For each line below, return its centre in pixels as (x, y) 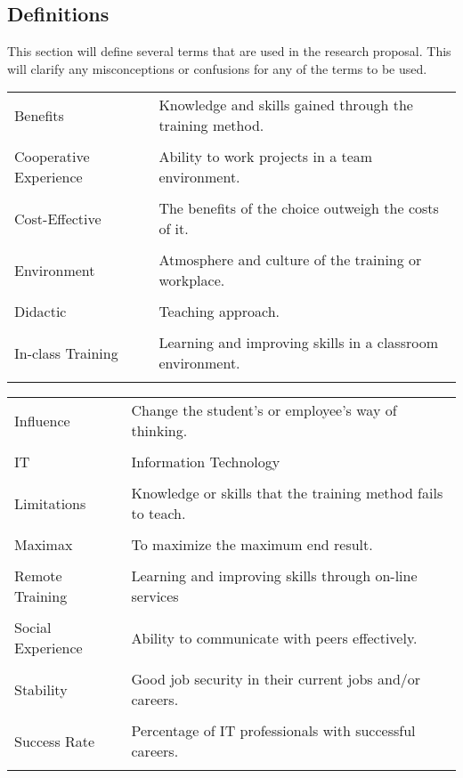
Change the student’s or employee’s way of (264, 410)
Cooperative (52, 157)
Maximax (44, 545)
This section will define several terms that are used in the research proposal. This (229, 51)
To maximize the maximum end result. (252, 545)
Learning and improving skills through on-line (274, 576)
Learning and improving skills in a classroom (299, 343)
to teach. (158, 514)
